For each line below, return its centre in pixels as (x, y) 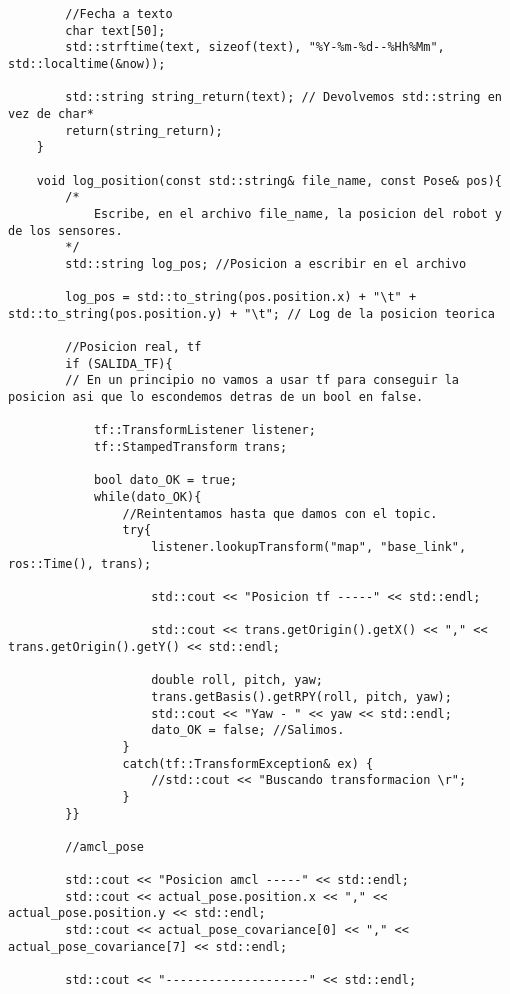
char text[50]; (115, 30)
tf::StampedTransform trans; (190, 447)
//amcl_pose (105, 846)
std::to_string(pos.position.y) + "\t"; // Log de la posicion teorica (251, 313)
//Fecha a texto (119, 14)
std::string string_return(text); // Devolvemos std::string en (283, 97)
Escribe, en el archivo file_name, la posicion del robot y (297, 213)
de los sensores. (65, 230)
